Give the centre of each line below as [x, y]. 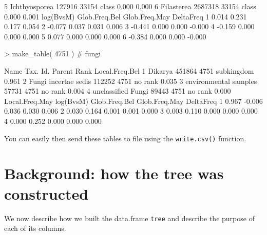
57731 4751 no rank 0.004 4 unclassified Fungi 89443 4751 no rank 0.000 [118, 91]
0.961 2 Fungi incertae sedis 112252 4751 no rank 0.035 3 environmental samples [131, 81]
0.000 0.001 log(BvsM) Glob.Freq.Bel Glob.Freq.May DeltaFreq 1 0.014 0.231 [126, 16]
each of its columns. [35, 228]
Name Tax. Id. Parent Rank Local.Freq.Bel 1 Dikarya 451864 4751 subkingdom [129, 70]
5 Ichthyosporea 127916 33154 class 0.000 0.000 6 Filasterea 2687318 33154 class [130, 6]
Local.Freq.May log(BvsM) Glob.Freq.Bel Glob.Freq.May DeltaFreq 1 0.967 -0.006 [133, 101]
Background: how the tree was [114, 173]
